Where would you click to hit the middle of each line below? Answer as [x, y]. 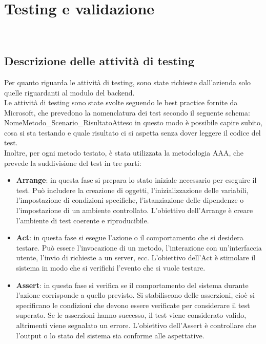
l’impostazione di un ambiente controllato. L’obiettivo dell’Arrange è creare [135, 210]
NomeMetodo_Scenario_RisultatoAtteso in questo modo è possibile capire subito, [133, 122]
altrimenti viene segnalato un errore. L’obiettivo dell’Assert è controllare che [136, 325]
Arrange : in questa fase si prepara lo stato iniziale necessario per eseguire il [136, 180]
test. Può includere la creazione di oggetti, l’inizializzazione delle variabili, [132, 190]
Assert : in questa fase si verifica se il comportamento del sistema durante [132, 285]
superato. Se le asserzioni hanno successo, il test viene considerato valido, [131, 315]
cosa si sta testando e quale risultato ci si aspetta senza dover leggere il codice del [132, 132]
